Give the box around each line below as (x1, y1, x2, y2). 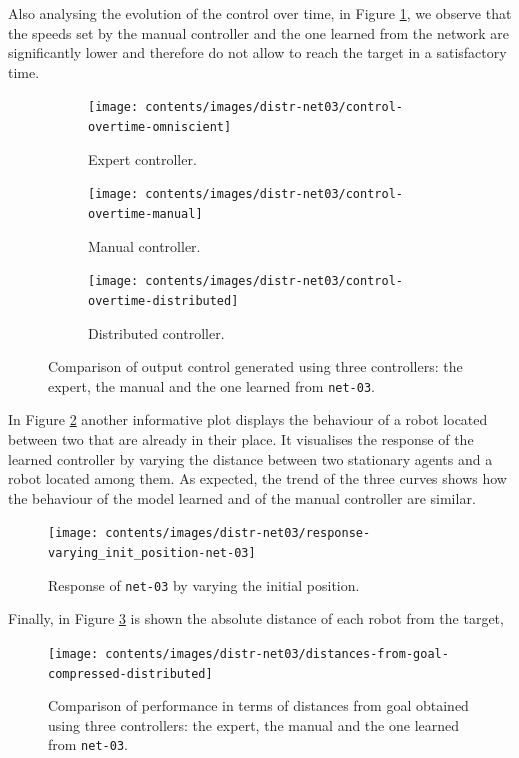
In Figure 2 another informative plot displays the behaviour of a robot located (8, 409, 488, 430)
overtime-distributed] (88, 293, 239, 308)
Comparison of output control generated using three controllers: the (48, 356, 463, 377)
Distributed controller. (88, 322, 225, 343)
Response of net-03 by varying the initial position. (48, 574, 360, 595)
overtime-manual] (88, 206, 203, 221)
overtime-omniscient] (88, 120, 232, 135)
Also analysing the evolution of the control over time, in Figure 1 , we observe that (8, 3, 512, 23)
